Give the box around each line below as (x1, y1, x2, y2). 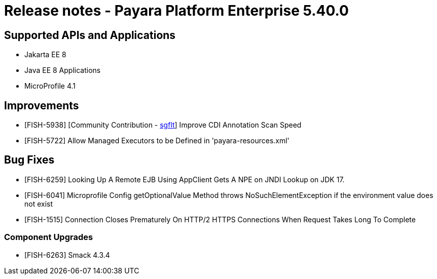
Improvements (4, 99, 79, 112)
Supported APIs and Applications (4, 28, 176, 42)
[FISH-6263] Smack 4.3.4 (24, 250, 110, 259)
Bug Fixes (4, 153, 55, 167)
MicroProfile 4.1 (24, 82, 76, 91)
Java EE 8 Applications (24, 66, 101, 75)
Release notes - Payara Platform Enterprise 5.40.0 (4, 2, 349, 19)
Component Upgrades (4, 232, 93, 243)
